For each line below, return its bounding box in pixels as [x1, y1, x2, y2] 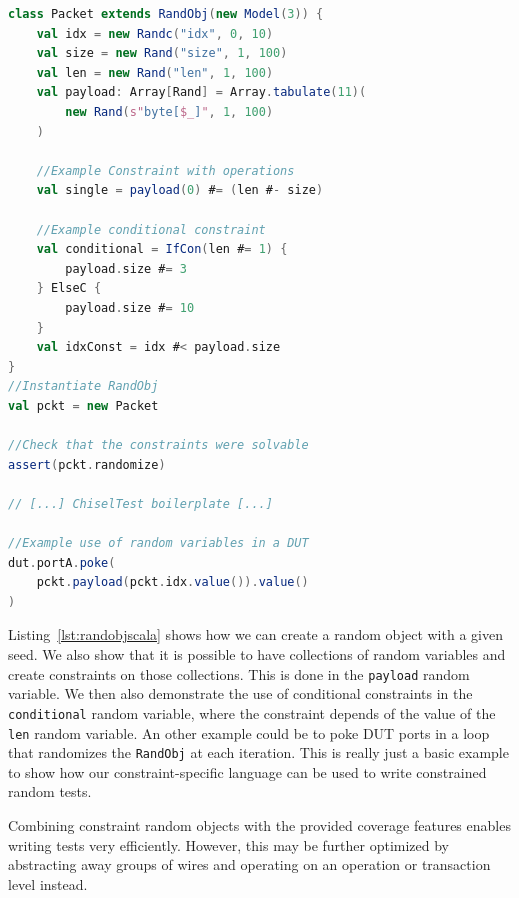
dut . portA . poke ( [8, 555, 116, 570]
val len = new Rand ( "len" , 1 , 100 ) [36, 65, 274, 80]
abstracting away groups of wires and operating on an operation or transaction [8, 854, 491, 875]
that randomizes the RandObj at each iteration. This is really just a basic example [8, 742, 509, 763]
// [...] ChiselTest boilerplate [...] [8, 496, 273, 511]
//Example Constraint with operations [36, 163, 295, 178]
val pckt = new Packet [8, 398, 159, 413]
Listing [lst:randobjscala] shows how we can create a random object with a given [8, 624, 503, 645]
